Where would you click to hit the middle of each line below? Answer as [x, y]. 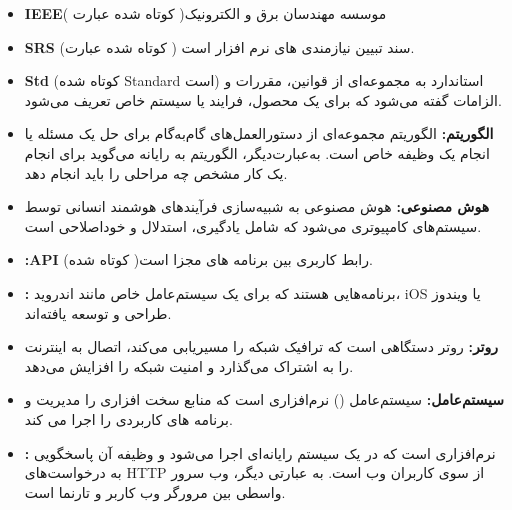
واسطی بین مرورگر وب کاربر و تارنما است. [155, 491]
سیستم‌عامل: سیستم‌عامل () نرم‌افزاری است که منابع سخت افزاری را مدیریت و [264, 399]
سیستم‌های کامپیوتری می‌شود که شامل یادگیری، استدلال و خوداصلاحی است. [253, 225]
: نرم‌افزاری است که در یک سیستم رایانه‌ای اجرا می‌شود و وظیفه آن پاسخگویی [260, 452]
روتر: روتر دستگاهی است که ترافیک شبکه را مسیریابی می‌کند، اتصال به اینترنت [261, 346]
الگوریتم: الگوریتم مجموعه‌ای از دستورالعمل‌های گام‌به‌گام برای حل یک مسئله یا [259, 133]
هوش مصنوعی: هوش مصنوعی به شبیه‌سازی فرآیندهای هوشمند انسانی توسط [257, 206]
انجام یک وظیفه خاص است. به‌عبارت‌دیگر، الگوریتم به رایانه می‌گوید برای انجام [257, 152]
